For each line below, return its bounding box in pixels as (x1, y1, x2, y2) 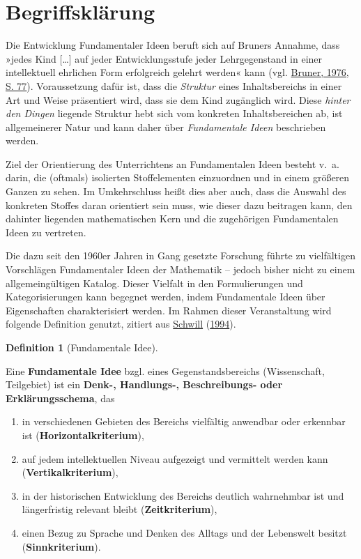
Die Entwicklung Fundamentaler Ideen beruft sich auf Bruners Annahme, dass (6, 38, 340, 52)
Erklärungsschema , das (6, 390, 115, 405)
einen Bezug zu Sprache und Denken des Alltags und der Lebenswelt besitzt (22, 525, 347, 539)
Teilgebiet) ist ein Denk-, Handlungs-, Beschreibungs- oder (6, 377, 283, 392)
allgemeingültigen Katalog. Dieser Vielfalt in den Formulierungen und (6, 275, 303, 290)
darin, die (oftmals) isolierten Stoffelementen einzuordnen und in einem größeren (6, 170, 350, 185)
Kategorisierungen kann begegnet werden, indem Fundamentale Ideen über (6, 289, 325, 304)
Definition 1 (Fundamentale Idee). (6, 340, 158, 354)
